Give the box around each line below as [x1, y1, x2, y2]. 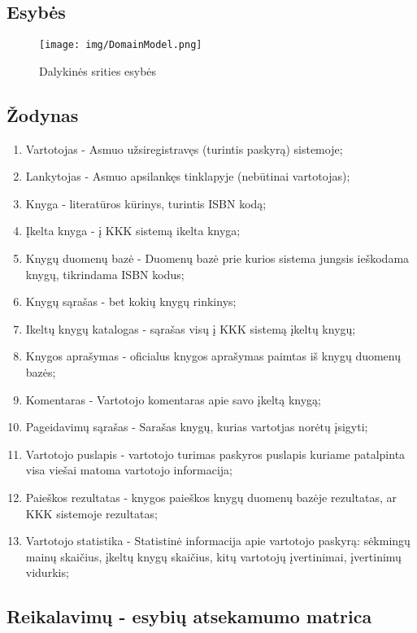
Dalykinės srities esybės [39, 62, 157, 79]
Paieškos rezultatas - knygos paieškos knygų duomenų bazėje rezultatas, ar [25, 488, 397, 505]
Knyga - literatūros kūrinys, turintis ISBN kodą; [25, 194, 267, 212]
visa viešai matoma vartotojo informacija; [25, 461, 232, 478]
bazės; [25, 364, 56, 380]
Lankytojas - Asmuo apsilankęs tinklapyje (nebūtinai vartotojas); [25, 168, 350, 185]
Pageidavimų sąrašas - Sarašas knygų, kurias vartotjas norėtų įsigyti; [25, 418, 368, 435]
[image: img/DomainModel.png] [39, 39, 202, 51]
